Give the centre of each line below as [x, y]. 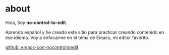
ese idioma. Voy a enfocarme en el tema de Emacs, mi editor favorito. [77, 37]
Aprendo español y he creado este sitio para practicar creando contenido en [85, 32]
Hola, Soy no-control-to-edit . [36, 22]
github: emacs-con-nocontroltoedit [42, 47]
